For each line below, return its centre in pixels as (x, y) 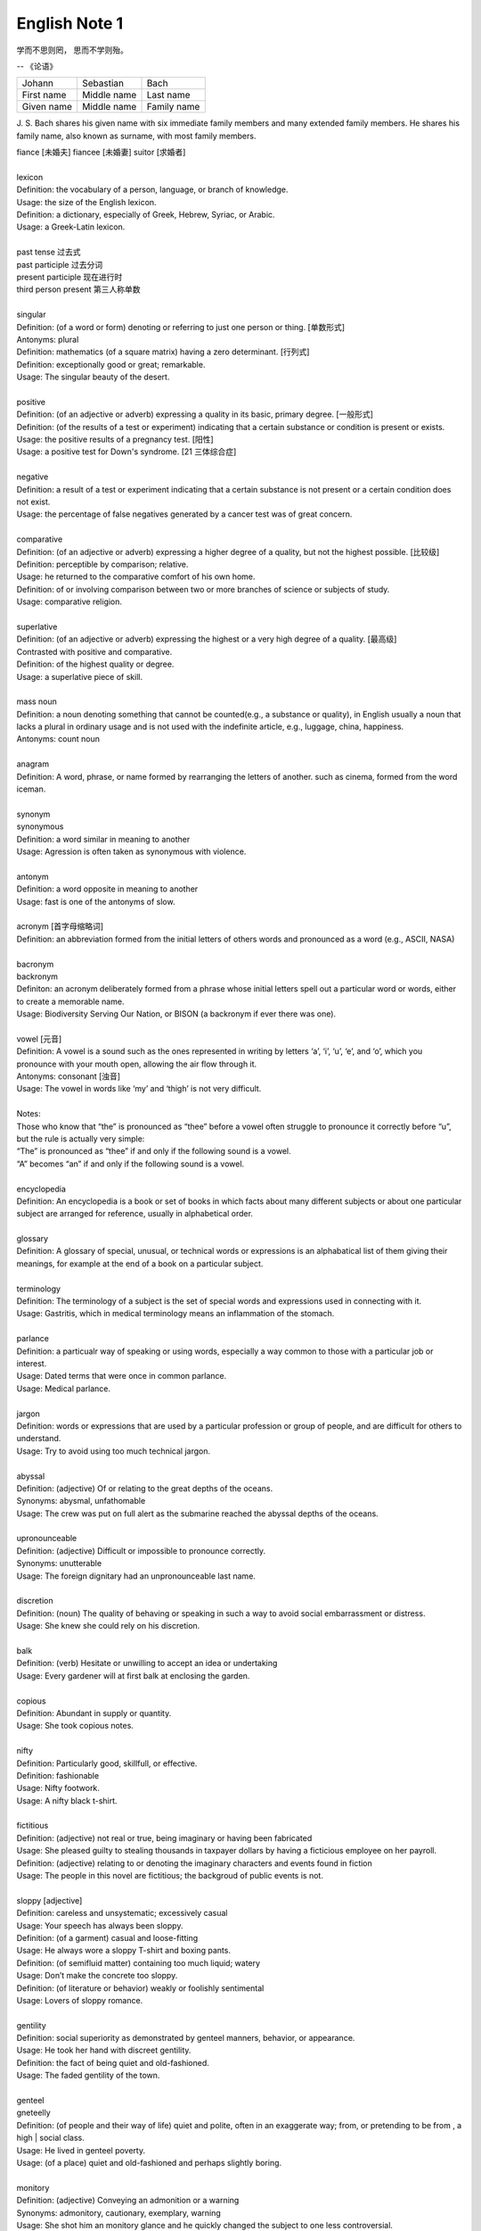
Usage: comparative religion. (69, 601)
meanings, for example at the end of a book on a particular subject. (140, 1264)
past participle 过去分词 (59, 264)
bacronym (35, 964)
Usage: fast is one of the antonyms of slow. (96, 901)
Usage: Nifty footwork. (58, 1788)
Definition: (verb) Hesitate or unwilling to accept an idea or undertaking (147, 1663)
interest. (32, 1364)
